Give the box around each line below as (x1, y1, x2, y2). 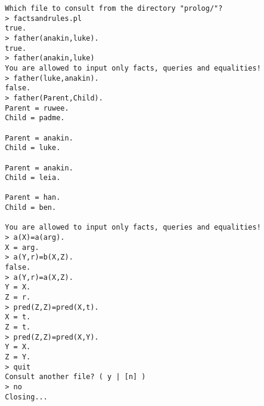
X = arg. (5, 243, 39, 252)
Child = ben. (5, 203, 57, 212)
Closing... (5, 392, 48, 401)
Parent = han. (5, 193, 61, 202)
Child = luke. (5, 144, 61, 152)
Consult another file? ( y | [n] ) (5, 373, 146, 381)
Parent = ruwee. (5, 103, 69, 112)
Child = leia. (5, 173, 61, 182)
